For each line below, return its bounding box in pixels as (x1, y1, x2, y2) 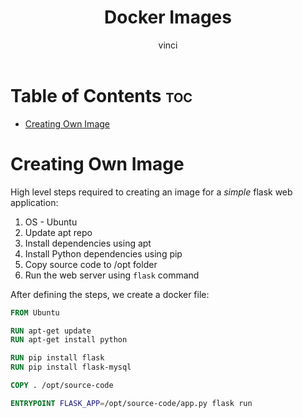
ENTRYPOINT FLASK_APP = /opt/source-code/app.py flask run (10, 398, 253, 408)
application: (10, 196, 59, 208)
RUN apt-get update (10, 326, 92, 336)
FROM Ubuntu (10, 307, 60, 318)
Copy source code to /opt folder (24, 258, 158, 270)
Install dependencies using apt (24, 237, 152, 249)
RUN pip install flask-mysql (10, 362, 132, 373)
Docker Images (104, 6, 232, 29)
